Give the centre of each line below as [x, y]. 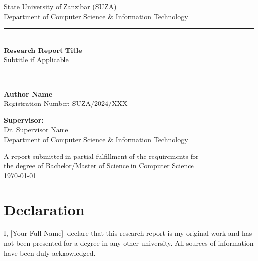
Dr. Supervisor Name [36, 130]
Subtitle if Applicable [36, 60]
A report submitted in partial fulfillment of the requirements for [101, 156]
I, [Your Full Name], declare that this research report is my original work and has [128, 233]
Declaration [44, 209]
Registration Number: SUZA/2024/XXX [66, 103]
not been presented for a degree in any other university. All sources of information [129, 243]
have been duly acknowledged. [50, 252]
